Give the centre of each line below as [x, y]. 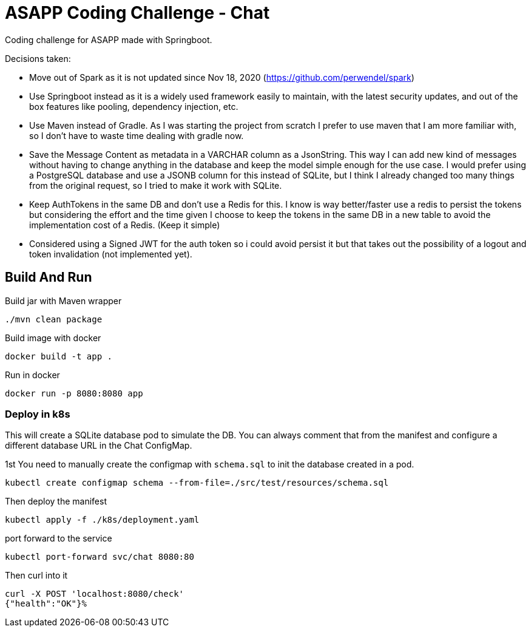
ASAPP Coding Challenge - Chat [137, 13]
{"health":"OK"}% [46, 604]
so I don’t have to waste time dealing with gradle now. [137, 135]
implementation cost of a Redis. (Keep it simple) [125, 225]
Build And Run [49, 277]
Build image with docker [53, 338]
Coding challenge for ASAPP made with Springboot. [109, 39]
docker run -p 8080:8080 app [74, 393]
